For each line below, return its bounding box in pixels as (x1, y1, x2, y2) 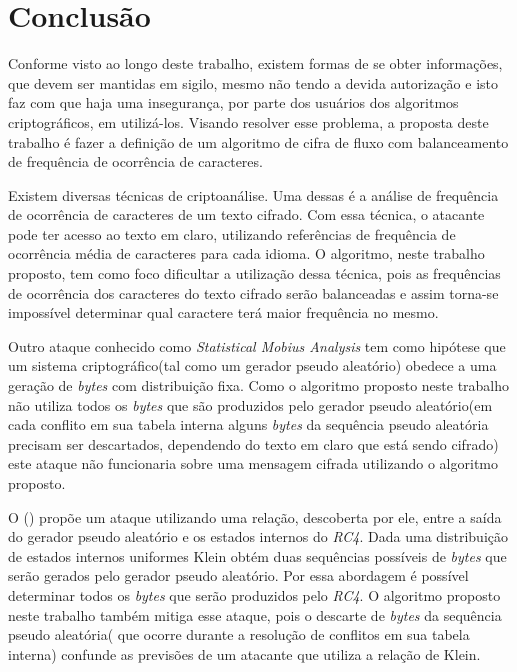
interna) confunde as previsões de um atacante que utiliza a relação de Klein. (8, 643, 481, 664)
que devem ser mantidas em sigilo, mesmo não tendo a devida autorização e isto (8, 72, 498, 93)
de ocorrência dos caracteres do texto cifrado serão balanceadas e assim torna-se (8, 282, 499, 303)
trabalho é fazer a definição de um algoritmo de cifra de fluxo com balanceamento (8, 131, 509, 152)
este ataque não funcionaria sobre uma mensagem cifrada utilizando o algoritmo (8, 453, 498, 474)
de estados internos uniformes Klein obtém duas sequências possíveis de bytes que (8, 545, 507, 566)
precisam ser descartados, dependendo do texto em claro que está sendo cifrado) (8, 433, 499, 454)
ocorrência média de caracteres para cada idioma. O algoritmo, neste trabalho (8, 243, 485, 264)
